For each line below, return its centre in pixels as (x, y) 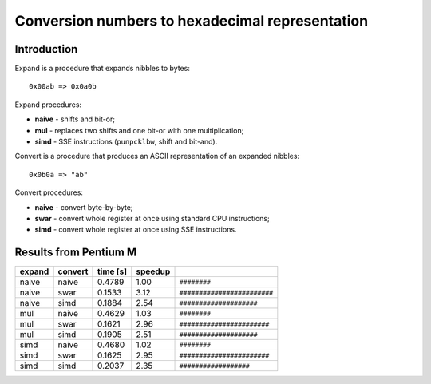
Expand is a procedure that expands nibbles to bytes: (103, 69)
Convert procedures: (49, 192)
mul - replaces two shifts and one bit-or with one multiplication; (139, 130)
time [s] (112, 271)
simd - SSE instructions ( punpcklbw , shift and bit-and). (126, 142)
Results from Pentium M (76, 253)
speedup (153, 271)
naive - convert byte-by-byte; (84, 207)
